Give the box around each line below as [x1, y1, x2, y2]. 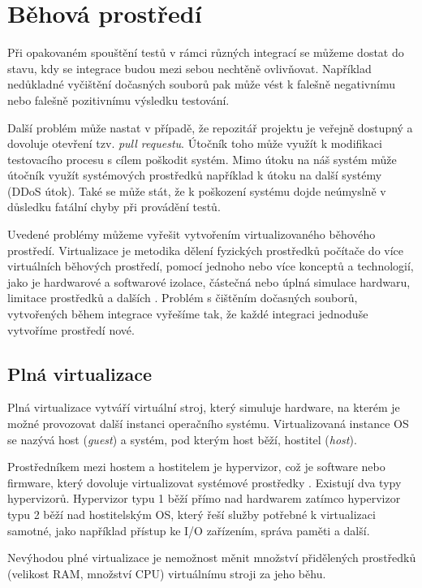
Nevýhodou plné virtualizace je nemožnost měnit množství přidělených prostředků [7, 549, 416, 566]
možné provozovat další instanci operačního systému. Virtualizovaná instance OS [7, 415, 409, 432]
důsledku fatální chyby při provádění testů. [7, 198, 221, 215]
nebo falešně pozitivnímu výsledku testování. [7, 91, 230, 108]
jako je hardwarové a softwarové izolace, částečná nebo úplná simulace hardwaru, [7, 273, 411, 290]
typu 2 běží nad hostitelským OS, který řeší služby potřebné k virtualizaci [7, 505, 376, 522]
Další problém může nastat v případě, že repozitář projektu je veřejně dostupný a [7, 119, 413, 136]
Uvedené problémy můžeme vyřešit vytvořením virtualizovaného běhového [7, 226, 376, 243]
